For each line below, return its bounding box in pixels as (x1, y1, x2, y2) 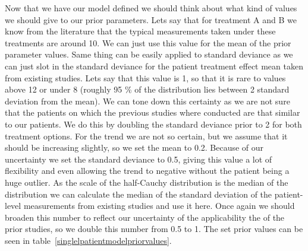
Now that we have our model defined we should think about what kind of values (5, 2, 297, 14)
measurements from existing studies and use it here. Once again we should (23, 199, 295, 212)
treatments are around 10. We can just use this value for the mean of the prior (5, 36, 291, 49)
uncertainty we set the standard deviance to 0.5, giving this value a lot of (5, 152, 272, 165)
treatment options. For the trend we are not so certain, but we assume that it (5, 129, 288, 142)
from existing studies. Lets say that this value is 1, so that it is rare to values (5, 71, 286, 84)
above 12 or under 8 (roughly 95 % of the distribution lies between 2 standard (5, 83, 290, 96)
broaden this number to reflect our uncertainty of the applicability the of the (5, 211, 285, 223)
